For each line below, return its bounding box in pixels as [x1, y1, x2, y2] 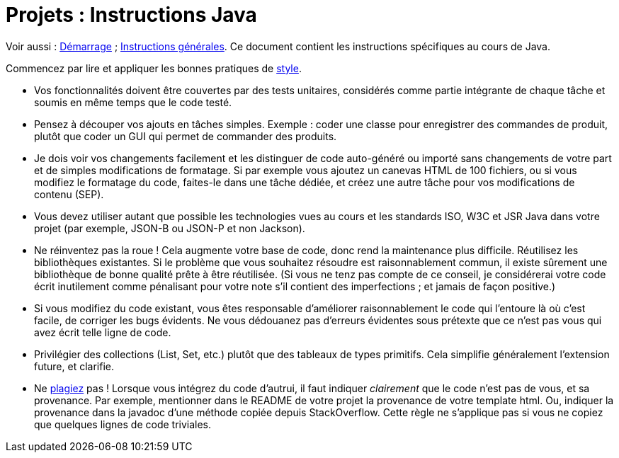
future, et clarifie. [34, 360, 114, 372]
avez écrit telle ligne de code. [34, 326, 171, 338]
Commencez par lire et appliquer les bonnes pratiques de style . [6, 62, 302, 74]
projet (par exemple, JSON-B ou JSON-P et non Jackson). [34, 222, 305, 234]
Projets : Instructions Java [6, 3, 257, 27]
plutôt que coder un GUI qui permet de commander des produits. [34, 130, 337, 142]
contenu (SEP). [34, 188, 104, 200]
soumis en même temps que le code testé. [34, 96, 232, 108]
